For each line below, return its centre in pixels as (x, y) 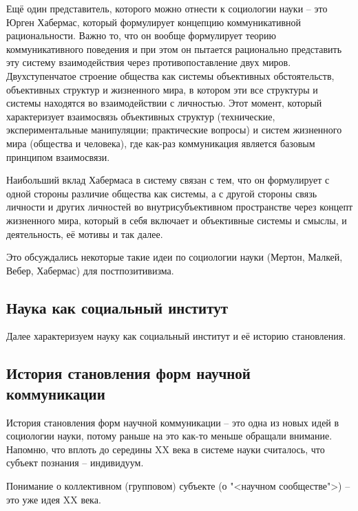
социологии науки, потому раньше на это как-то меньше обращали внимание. (169, 436)
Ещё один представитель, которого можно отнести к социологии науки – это (167, 8)
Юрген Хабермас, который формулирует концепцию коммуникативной (154, 22)
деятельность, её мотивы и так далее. (85, 233)
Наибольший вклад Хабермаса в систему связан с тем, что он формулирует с (168, 180)
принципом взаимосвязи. (58, 156)
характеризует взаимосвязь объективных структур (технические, (141, 116)
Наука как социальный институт (117, 307)
